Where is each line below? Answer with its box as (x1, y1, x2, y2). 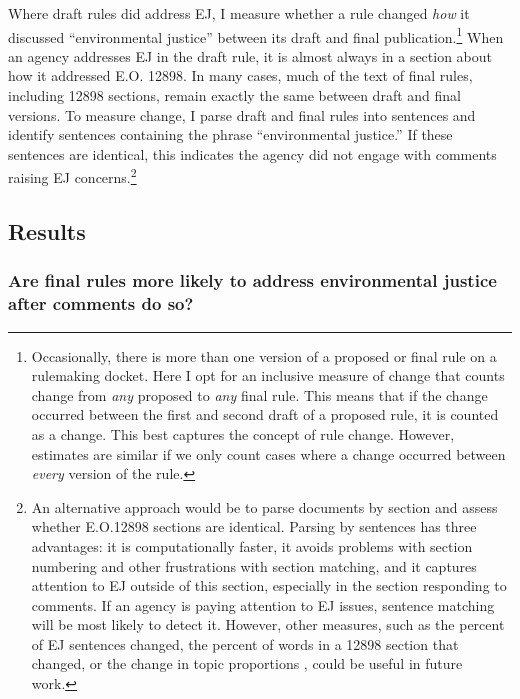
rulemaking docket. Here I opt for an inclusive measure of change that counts (31, 365, 505, 386)
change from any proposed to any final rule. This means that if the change (31, 384, 488, 405)
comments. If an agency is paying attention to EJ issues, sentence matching (31, 594, 495, 615)
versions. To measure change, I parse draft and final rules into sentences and (8, 104, 476, 125)
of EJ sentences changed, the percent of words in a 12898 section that (31, 633, 459, 654)
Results (8, 216, 86, 247)
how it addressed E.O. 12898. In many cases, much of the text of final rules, (8, 65, 473, 86)
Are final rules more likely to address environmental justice (8, 268, 497, 293)
